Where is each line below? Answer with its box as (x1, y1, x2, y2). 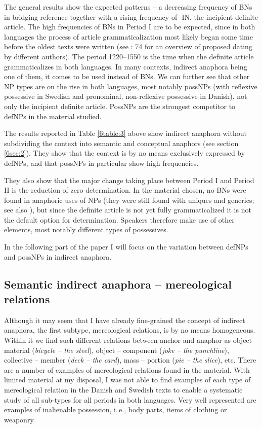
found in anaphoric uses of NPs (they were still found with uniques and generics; (4, 194, 254, 205)
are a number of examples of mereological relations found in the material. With (4, 364, 250, 375)
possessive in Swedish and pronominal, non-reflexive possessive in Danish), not (4, 91, 247, 101)
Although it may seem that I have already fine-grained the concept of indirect (4, 314, 245, 325)
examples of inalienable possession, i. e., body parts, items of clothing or (4, 404, 227, 415)
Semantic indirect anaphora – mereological (4, 276, 232, 292)
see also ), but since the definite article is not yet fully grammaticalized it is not (4, 204, 251, 215)
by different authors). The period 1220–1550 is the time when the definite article (4, 51, 254, 61)
